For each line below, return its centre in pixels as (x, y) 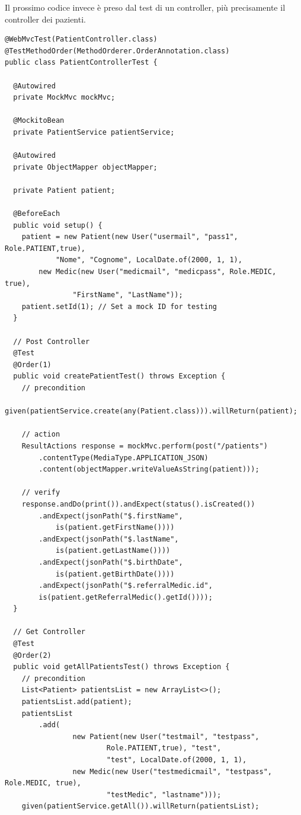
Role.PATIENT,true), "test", (164, 748)
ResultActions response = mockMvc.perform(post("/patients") (145, 446)
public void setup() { (58, 225)
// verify (41, 493)
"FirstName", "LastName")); (128, 295)
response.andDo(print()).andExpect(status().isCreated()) (138, 504)
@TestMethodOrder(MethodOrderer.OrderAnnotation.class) (117, 51)
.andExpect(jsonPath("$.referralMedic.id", (126, 586)
